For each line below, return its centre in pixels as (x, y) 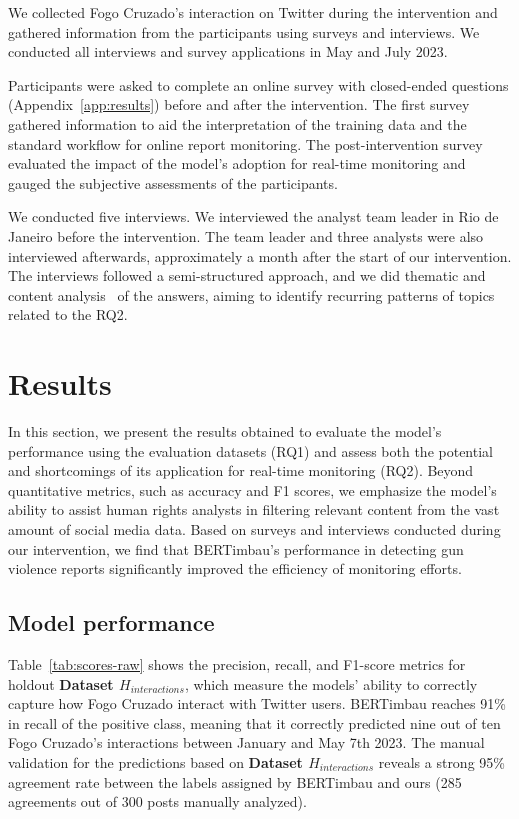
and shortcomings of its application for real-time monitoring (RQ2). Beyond (241, 470)
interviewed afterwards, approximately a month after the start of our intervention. (260, 255)
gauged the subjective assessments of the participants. (173, 182)
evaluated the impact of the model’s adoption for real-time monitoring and (237, 163)
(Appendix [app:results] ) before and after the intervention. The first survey (239, 104)
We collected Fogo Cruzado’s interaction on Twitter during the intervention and (253, 12)
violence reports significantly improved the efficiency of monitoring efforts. (235, 568)
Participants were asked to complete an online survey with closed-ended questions (258, 84)
